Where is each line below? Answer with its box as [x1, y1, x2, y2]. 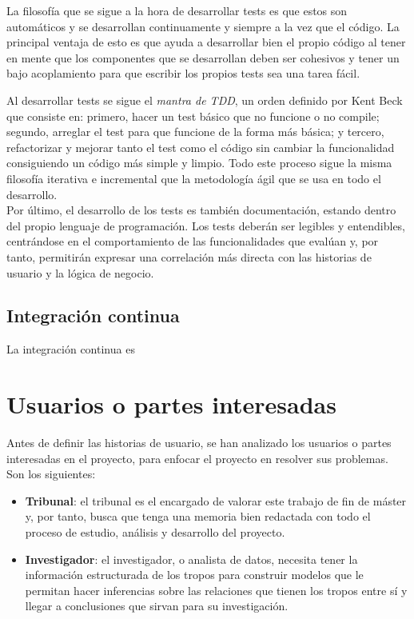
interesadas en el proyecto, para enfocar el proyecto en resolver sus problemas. [6, 449, 388, 466]
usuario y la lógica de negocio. [6, 264, 154, 281]
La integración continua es [6, 341, 135, 357]
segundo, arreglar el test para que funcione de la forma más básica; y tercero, [6, 123, 384, 140]
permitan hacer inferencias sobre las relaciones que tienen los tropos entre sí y [25, 581, 408, 598]
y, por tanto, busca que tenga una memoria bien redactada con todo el [25, 508, 371, 525]
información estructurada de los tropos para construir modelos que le [25, 566, 364, 583]
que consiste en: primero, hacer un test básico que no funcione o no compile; [6, 107, 380, 124]
